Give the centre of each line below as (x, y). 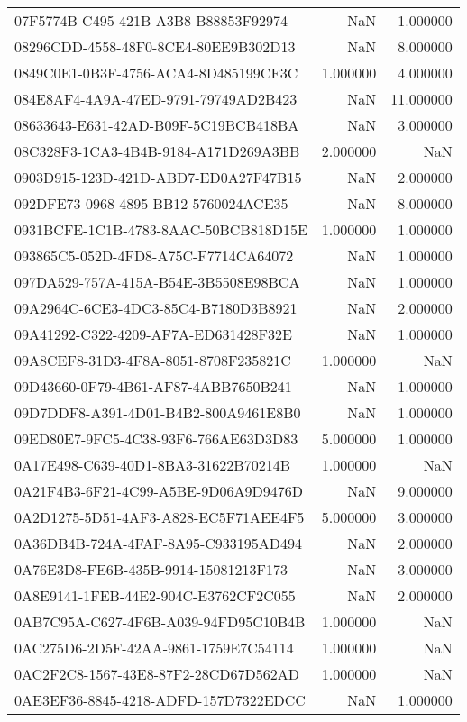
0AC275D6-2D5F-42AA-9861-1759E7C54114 (154, 648)
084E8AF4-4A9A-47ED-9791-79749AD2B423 (156, 99)
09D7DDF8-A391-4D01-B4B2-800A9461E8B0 (158, 412)
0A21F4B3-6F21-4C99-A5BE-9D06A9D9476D (159, 491)
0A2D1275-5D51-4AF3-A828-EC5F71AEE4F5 (160, 517)
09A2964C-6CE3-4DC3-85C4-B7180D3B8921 (156, 308)
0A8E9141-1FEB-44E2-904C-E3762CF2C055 (155, 595)
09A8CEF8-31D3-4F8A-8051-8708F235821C (153, 360)
